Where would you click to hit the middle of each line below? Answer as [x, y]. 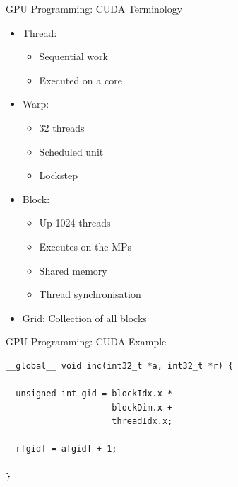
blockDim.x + [142, 407]
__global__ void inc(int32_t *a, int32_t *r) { [120, 366]
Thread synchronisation [90, 294]
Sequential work [73, 56]
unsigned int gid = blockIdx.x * [94, 394]
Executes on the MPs [85, 246]
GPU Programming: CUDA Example [86, 342]
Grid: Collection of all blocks [84, 317]
